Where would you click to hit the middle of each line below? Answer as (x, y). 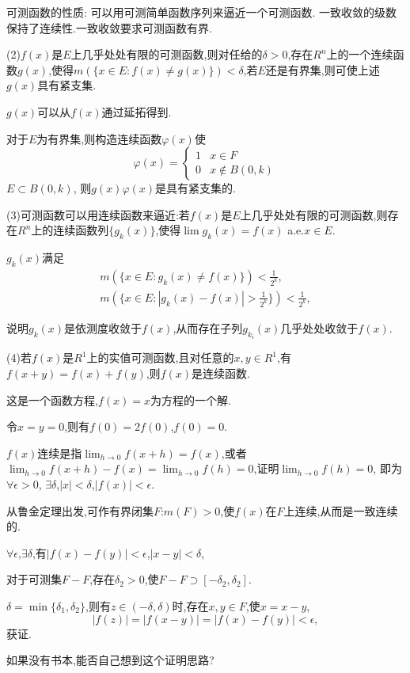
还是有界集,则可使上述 (323, 69)
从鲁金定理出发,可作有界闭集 (80, 510)
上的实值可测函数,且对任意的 (160, 357)
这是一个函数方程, (52, 399)
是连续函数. (220, 373)
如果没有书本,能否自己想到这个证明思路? (110, 660)
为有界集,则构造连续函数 (99, 138)
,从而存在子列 (208, 328)
